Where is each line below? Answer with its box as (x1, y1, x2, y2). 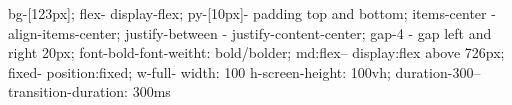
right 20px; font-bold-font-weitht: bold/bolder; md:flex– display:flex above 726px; (8, 42, 505, 63)
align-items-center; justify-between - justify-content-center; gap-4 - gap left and (8, 22, 492, 43)
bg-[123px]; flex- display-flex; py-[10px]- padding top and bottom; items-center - (8, 3, 496, 23)
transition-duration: (8, 81, 128, 102)
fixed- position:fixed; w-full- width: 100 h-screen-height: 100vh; (8, 61, 391, 82)
